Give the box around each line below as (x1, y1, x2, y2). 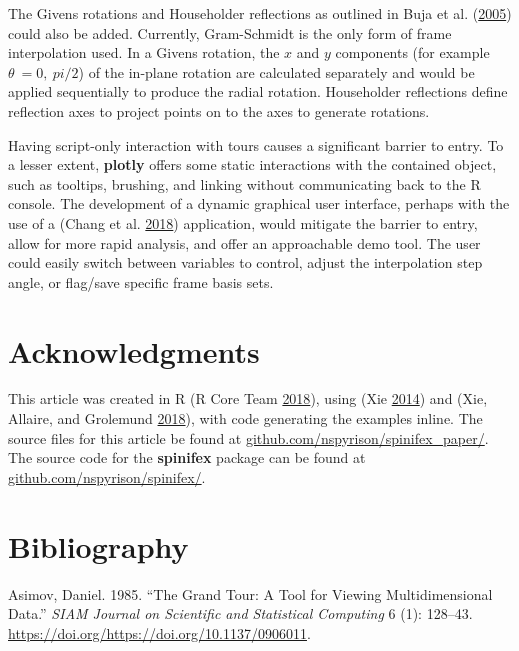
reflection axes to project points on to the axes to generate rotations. (8, 100, 430, 121)
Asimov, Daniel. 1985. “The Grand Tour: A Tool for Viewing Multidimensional (8, 583, 493, 604)
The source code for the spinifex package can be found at (8, 447, 366, 468)
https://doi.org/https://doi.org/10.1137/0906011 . (8, 622, 311, 643)
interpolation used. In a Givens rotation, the (8, 42, 280, 63)
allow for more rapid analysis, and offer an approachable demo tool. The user (8, 232, 481, 253)
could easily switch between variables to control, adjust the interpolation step (8, 252, 483, 273)
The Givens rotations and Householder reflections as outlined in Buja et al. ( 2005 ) (8, 3, 512, 23)
